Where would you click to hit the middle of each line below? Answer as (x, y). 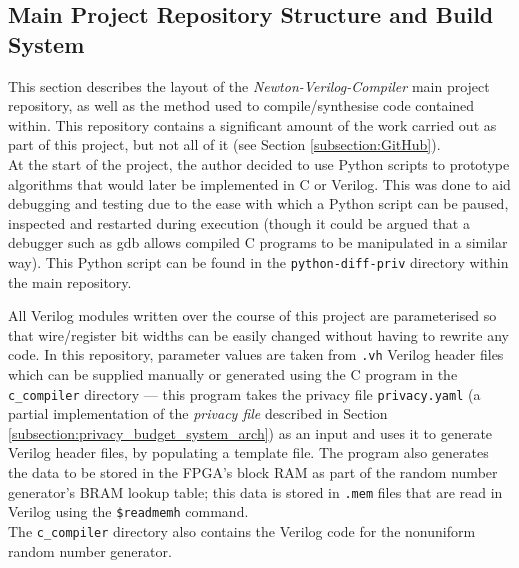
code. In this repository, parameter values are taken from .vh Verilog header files (256, 354)
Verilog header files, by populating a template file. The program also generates (248, 452)
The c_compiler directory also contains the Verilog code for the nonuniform (242, 530)
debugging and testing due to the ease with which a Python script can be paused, (258, 203)
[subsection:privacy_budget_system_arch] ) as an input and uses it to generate (250, 432)
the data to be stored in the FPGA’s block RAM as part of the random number (253, 472)
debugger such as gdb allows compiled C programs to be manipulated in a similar (258, 242)
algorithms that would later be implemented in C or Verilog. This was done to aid (259, 183)
